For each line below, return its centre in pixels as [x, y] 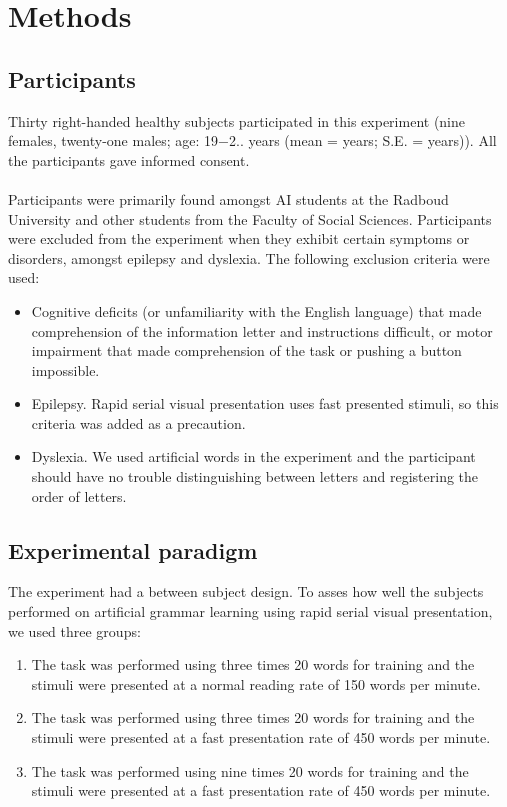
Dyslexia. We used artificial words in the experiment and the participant [253, 456]
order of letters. [79, 495]
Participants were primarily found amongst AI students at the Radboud [228, 198]
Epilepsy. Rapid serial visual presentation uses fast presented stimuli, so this [265, 403]
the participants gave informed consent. [129, 159]
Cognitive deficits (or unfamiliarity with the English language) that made [256, 310]
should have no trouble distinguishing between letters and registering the [255, 476]
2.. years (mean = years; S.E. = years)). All [363, 140]
